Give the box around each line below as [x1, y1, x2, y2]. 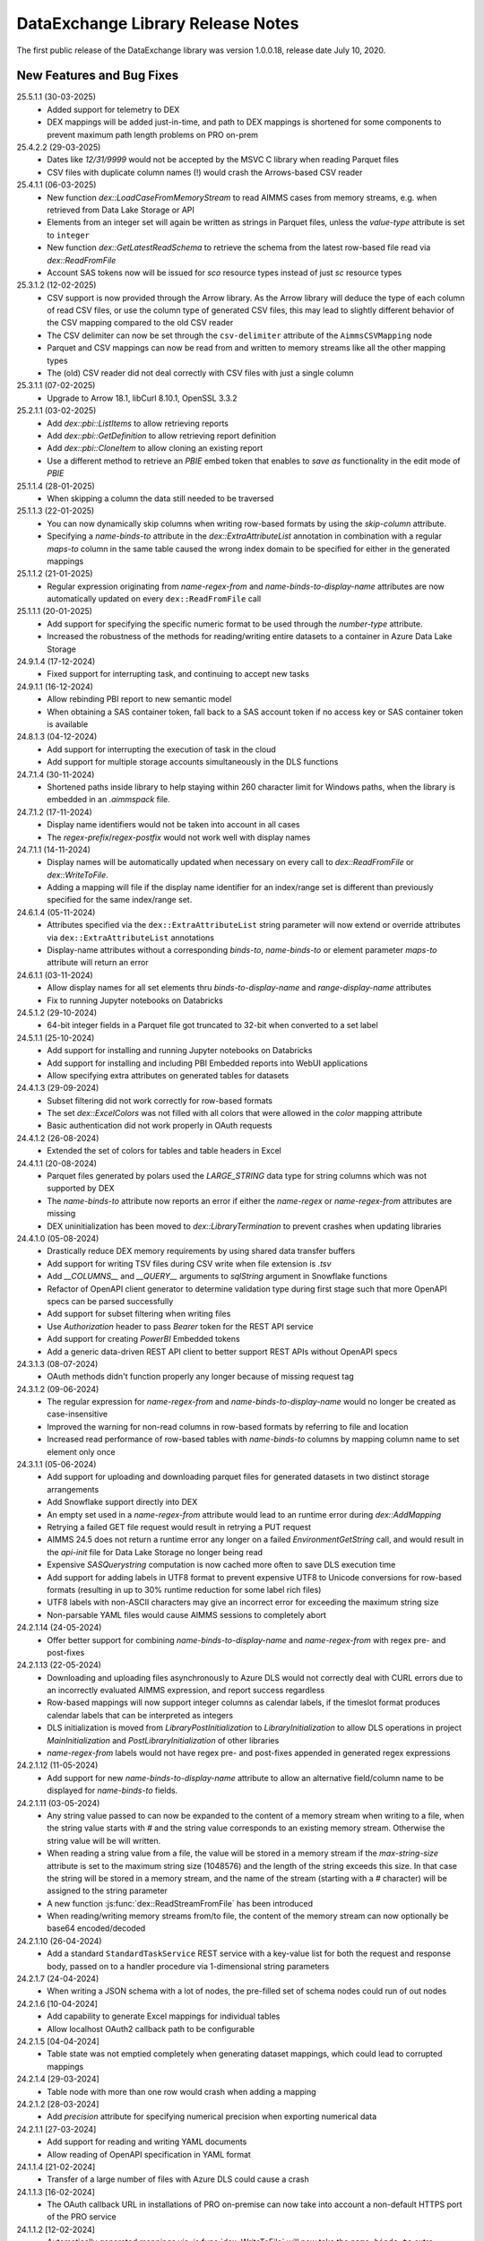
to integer [47, 229, 90, 240]
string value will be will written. [47, 1835, 161, 1846]
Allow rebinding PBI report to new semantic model [47, 694, 232, 705]
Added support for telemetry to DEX [47, 104, 180, 115]
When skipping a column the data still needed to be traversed [47, 493, 274, 504]
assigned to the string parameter [47, 1885, 168, 1896]
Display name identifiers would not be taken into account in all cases [47, 819, 300, 830]
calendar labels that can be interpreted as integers [47, 1709, 233, 1720]
